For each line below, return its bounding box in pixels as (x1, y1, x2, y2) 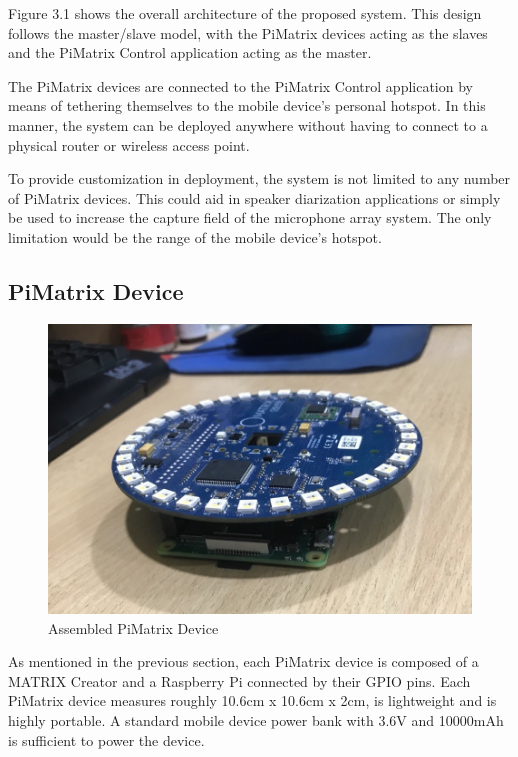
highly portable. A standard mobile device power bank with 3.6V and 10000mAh (8, 709, 504, 730)
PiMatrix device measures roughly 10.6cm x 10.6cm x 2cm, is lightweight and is (8, 690, 497, 711)
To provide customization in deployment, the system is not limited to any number (8, 168, 511, 189)
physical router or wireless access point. (8, 134, 250, 155)
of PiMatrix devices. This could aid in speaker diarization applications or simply (8, 187, 501, 208)
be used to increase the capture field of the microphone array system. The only (8, 207, 492, 228)
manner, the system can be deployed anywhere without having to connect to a (8, 114, 488, 135)
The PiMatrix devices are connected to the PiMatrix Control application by (8, 75, 473, 96)
